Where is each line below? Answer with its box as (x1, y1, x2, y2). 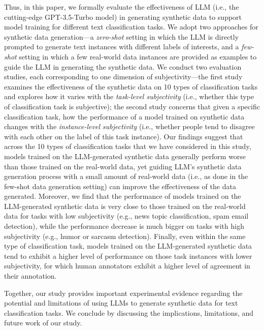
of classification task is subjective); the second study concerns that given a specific (4, 101, 260, 111)
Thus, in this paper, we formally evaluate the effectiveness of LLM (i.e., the (4, 2, 239, 12)
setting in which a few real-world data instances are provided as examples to (19, 51, 257, 62)
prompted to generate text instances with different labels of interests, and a (4, 41, 239, 52)
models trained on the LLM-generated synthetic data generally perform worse (4, 151, 246, 161)
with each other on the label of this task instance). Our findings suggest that (4, 131, 243, 141)
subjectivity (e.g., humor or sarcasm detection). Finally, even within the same (4, 230, 246, 241)
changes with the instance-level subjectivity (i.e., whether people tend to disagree (4, 121, 255, 132)
